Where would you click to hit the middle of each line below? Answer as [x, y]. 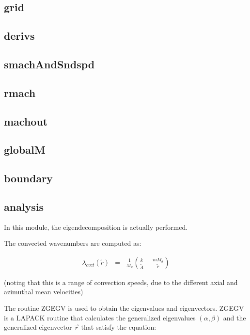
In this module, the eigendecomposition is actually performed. [96, 227]
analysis [24, 206]
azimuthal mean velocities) [44, 292]
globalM [25, 150]
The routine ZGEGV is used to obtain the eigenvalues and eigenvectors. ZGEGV [124, 308]
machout [26, 121]
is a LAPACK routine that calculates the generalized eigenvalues [100, 317]
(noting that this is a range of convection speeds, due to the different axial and [121, 282]
